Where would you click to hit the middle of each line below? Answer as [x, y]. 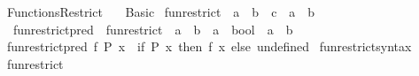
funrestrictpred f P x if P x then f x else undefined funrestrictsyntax [209, 46]
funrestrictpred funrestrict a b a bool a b [153, 29]
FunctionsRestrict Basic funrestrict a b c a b [161, 11]
